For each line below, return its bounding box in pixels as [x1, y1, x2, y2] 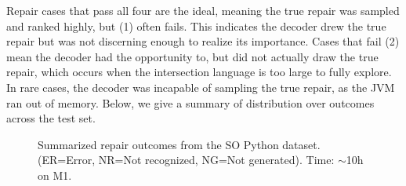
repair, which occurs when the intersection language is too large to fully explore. [6, 64, 392, 80]
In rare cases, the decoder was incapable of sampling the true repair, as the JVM [6, 78, 395, 95]
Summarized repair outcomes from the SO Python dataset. [38, 136, 321, 152]
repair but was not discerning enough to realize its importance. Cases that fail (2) [6, 33, 400, 49]
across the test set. [6, 110, 96, 126]
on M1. [38, 166, 72, 183]
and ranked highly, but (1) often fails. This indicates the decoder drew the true [6, 17, 386, 34]
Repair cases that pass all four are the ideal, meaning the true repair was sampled [6, 2, 400, 18]
